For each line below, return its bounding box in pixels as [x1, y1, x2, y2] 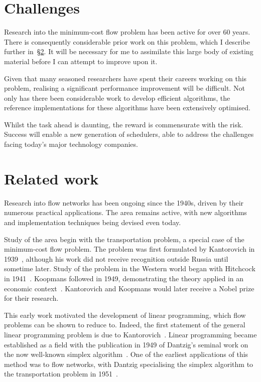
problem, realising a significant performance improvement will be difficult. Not [4, 83, 245, 93]
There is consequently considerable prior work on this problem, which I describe [4, 36, 250, 47]
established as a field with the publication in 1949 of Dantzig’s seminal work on [4, 339, 248, 349]
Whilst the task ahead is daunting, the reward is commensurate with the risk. [4, 119, 243, 129]
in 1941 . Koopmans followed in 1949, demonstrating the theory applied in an [4, 273, 244, 283]
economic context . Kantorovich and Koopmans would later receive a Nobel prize [4, 283, 254, 293]
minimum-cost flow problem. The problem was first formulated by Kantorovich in [4, 244, 255, 254]
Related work [4, 168, 99, 188]
